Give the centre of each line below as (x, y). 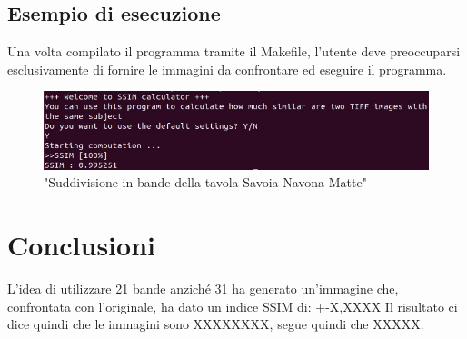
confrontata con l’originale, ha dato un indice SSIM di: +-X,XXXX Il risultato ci (233, 306)
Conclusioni (81, 245)
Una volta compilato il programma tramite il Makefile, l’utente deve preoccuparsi (234, 51)
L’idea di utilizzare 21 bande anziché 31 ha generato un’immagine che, (203, 289)
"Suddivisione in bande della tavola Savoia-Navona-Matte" (205, 182)
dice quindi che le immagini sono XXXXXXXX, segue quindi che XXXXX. (216, 324)
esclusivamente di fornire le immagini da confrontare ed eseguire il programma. (227, 69)
